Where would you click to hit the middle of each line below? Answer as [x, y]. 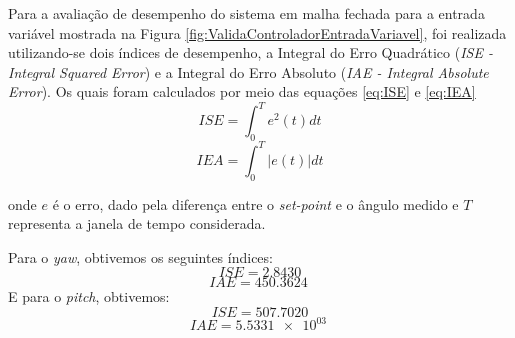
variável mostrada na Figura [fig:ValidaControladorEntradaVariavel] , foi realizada [257, 32]
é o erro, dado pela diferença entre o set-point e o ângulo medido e [255, 203]
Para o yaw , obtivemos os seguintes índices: [140, 256]
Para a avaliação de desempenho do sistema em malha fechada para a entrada [246, 13]
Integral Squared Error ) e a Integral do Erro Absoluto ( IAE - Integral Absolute [248, 71]
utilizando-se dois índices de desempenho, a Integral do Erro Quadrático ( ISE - [250, 52]
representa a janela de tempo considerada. [137, 223]
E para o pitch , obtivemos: [89, 296]
